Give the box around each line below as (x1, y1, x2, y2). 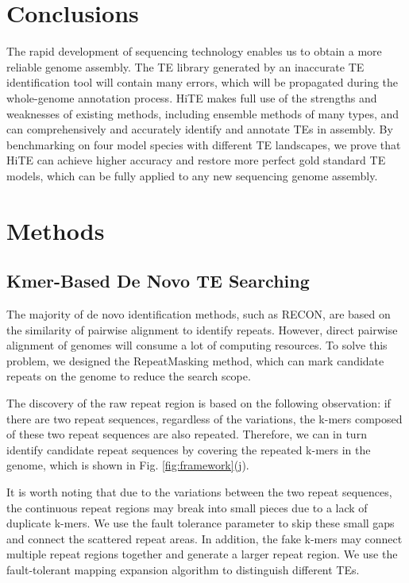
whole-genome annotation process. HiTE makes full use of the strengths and (6, 89, 377, 106)
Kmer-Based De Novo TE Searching (6, 268, 310, 293)
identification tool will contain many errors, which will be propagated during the (6, 74, 399, 91)
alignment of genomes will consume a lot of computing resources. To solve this (6, 337, 388, 353)
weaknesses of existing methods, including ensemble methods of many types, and (6, 105, 399, 122)
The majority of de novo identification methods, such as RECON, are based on (6, 306, 391, 322)
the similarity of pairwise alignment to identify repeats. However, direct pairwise (6, 321, 398, 338)
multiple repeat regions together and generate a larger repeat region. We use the (6, 546, 398, 562)
